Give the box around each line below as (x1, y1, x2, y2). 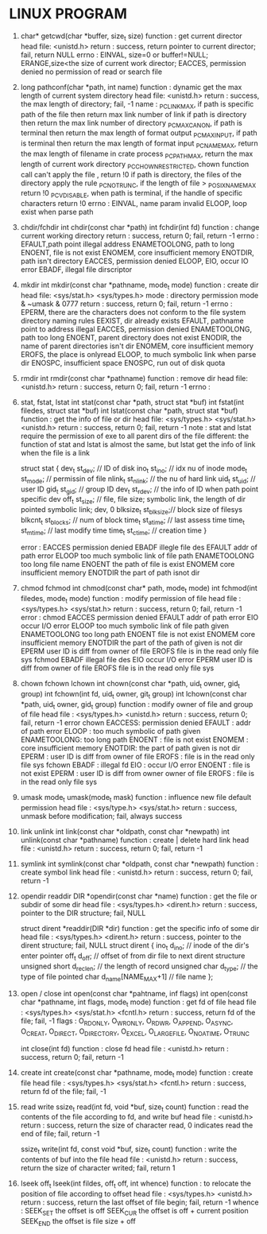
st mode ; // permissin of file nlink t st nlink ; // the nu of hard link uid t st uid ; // (20, 474, 257, 485)
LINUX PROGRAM (9, 5, 128, 23)
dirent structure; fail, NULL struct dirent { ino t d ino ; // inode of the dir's (20, 941, 250, 953)
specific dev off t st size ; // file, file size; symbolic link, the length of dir (20, 495, 246, 506)
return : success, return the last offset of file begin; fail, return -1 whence (20, 1197, 259, 1207)
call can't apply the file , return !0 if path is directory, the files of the (20, 169, 242, 179)
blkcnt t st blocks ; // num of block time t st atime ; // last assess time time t (20, 514, 246, 526)
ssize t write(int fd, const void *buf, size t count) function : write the (20, 1144, 238, 1156)
